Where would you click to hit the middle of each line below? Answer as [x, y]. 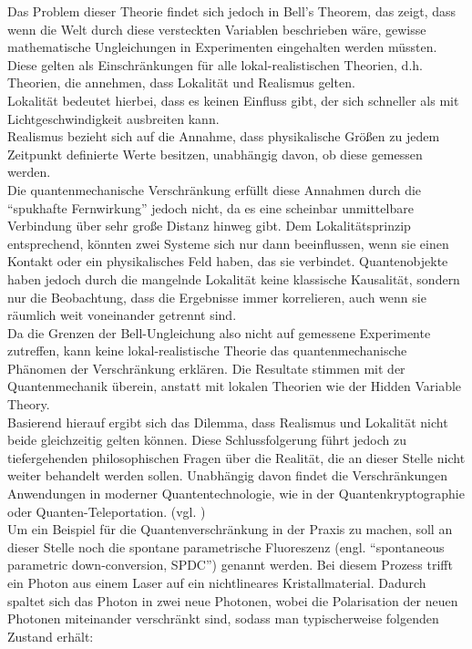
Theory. [29, 404]
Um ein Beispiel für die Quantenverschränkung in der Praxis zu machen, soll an [230, 529]
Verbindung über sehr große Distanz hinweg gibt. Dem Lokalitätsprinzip [209, 226]
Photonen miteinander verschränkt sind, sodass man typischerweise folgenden [223, 618]
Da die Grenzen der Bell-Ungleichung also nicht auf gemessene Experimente [219, 332]
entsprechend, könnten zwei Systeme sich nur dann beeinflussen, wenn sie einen [228, 243]
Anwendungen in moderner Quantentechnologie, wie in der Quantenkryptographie [236, 494]
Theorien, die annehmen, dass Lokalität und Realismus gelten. [181, 82]
